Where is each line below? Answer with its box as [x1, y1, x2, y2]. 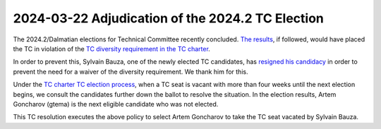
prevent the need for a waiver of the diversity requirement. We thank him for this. [13, 67, 248, 76]
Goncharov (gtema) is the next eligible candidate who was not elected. [13, 100, 219, 108]
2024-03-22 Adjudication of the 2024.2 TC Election [13, 11, 325, 26]
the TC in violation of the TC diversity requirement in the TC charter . [13, 44, 211, 53]
